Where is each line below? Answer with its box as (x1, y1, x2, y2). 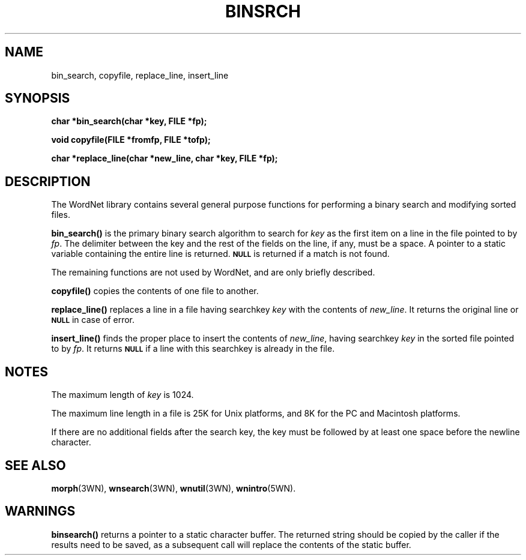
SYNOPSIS (5, 91, 70, 106)
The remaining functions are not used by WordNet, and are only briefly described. (51, 267, 375, 278)
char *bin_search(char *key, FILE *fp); (51, 116, 207, 127)
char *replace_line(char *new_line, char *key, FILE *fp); (51, 153, 278, 164)
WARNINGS (5, 504, 76, 519)
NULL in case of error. (51, 315, 135, 325)
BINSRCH (225, 1, 301, 22)
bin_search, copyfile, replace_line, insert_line (51, 70, 229, 80)
